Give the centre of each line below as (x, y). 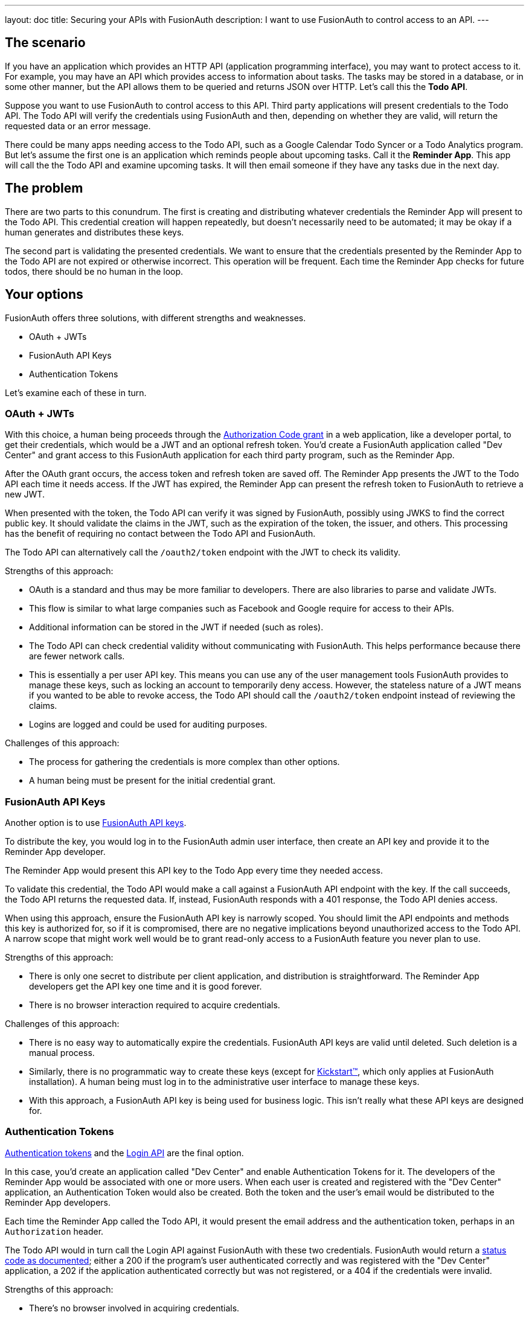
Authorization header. (54, 1231)
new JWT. (25, 494)
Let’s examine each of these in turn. (76, 392)
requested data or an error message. (78, 126)
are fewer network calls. (77, 656)
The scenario (45, 43)
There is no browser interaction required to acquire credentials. (155, 1005)
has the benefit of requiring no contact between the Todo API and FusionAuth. (160, 534)
